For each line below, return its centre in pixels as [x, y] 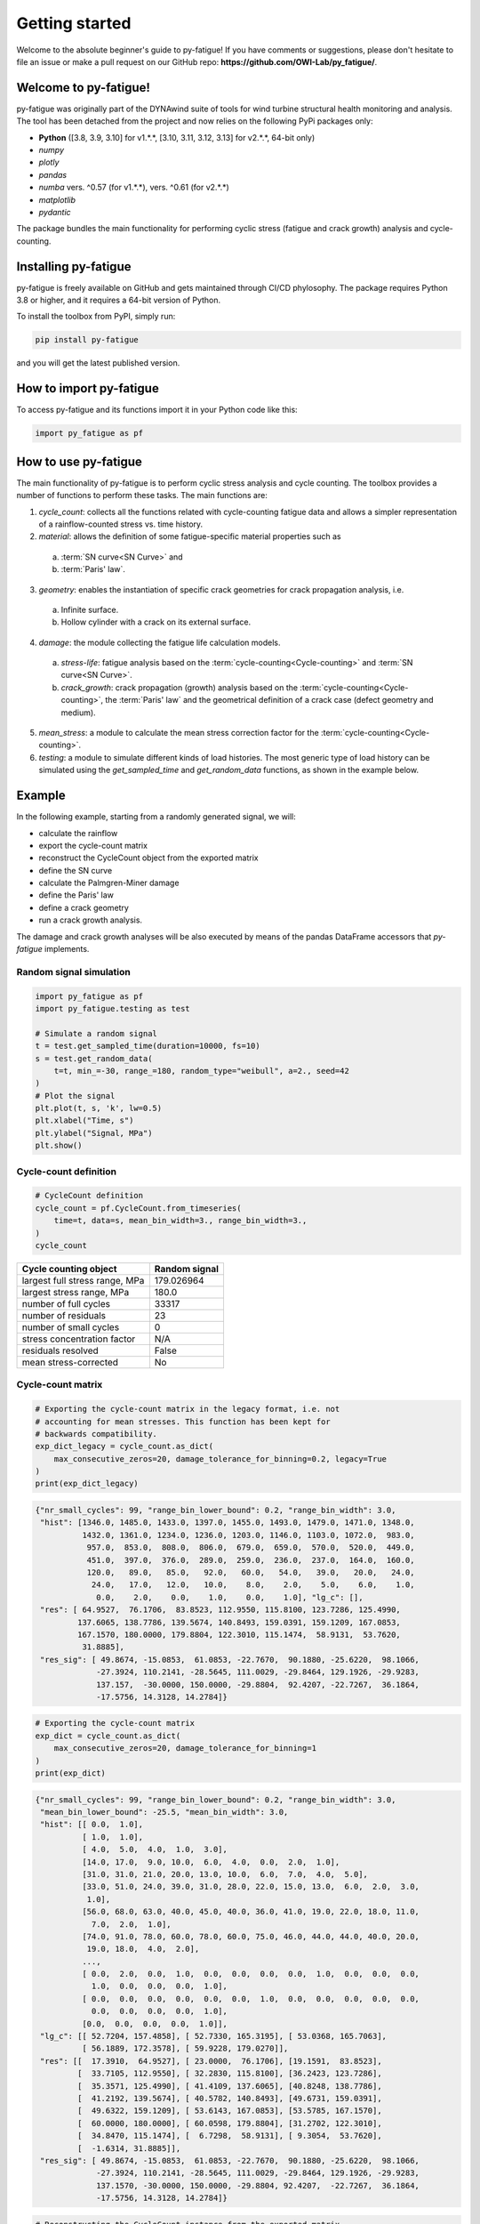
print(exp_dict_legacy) [87, 1484]
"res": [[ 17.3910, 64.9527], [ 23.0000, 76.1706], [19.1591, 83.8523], [211, 2061]
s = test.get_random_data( [94, 1058]
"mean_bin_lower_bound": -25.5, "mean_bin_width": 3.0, [164, 1812]
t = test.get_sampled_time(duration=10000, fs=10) [148, 1046]
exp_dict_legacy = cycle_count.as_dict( [124, 1446]
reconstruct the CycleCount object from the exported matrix [148, 858]
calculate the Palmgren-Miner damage [109, 883]
